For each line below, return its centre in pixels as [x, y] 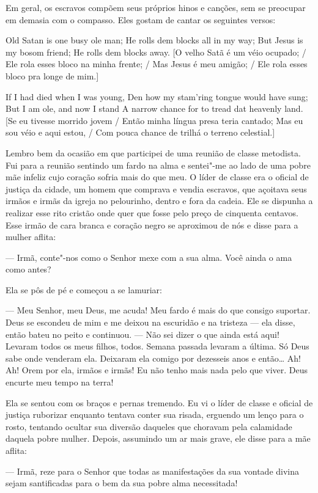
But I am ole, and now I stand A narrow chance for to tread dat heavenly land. [154, 108]
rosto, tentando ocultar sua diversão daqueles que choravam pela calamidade [149, 426]
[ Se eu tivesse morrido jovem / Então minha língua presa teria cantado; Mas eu [154, 120]
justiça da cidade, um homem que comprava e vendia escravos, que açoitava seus [156, 188]
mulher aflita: [31, 237]
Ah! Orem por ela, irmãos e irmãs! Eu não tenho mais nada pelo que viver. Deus [157, 370]
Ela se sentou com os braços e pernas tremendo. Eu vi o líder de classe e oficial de [159, 402]
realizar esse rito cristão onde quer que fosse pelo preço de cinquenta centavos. [152, 212]
